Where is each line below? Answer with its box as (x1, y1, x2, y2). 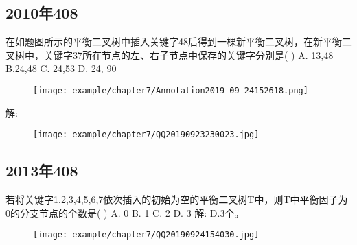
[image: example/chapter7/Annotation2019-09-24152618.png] (33, 85, 308, 95)
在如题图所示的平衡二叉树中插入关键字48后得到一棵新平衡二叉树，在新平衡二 (5, 34, 352, 49)
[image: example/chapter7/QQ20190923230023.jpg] (33, 130, 260, 140)
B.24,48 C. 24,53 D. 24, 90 (5, 61, 117, 75)
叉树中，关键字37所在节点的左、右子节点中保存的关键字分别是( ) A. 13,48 (5, 47, 334, 62)
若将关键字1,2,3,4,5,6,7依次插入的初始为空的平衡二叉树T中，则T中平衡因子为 (5, 192, 348, 207)
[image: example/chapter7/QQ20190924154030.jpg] (33, 230, 260, 240)
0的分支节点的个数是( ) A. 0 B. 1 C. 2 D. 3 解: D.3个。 (5, 205, 244, 220)
